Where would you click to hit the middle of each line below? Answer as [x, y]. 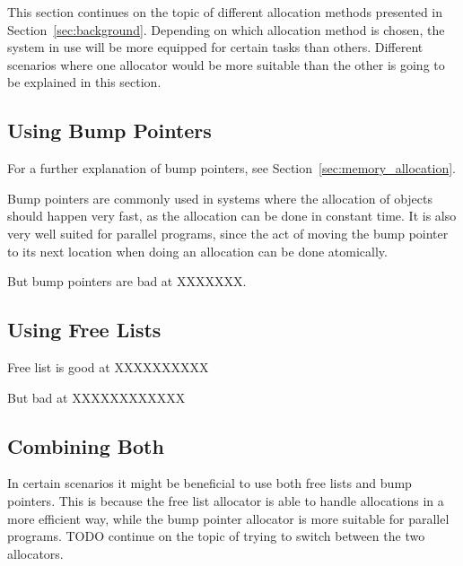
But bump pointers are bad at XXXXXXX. [127, 281]
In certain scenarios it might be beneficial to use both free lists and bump [210, 483]
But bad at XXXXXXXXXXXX [96, 397]
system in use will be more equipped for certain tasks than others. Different [215, 47]
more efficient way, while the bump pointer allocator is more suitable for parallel [228, 518]
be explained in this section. [84, 82]
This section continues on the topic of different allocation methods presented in [225, 12]
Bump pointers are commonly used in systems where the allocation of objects [220, 198]
